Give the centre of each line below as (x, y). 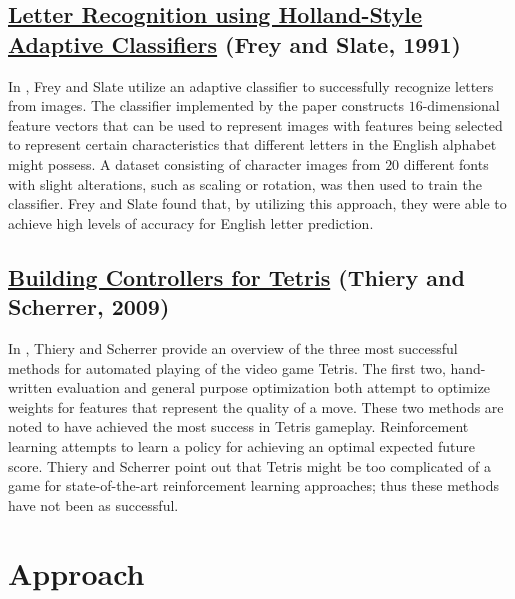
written (30, 387)
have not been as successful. (93, 504)
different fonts (446, 163)
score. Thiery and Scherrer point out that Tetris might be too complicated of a (249, 465)
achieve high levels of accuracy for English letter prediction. (191, 222)
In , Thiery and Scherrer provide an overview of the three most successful (233, 347)
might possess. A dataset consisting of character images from (194, 163)
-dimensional (461, 105)
